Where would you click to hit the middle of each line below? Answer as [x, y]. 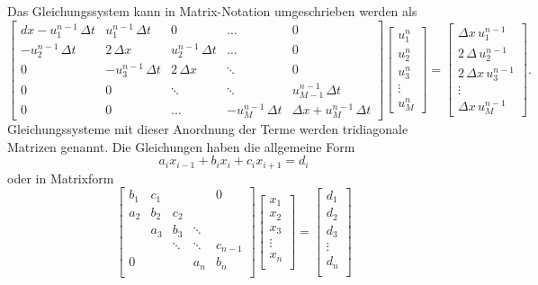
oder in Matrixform [61, 178]
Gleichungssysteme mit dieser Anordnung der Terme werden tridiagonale [208, 128]
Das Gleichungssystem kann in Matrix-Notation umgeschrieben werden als [212, 11]
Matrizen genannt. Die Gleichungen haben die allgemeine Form [181, 146]
